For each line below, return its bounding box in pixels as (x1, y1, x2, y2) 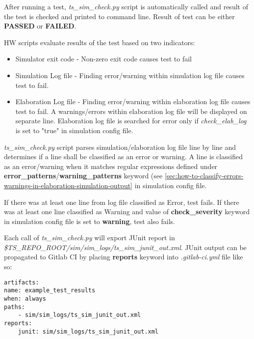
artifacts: (4, 279, 39, 286)
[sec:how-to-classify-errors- (164, 170, 244, 181)
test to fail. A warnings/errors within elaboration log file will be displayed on (15, 106, 247, 116)
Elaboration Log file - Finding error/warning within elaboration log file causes (15, 96, 251, 107)
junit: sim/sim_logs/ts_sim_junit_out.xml (18, 328, 158, 335)
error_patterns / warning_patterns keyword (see (4, 170, 163, 181)
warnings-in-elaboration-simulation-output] (4, 180, 133, 190)
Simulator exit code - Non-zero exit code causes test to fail (15, 54, 192, 64)
